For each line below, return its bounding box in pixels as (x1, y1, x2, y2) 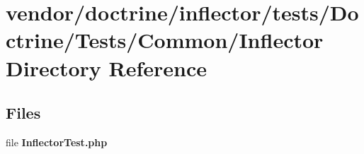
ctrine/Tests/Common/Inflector (6, 25, 324, 54)
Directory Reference (6, 53, 207, 82)
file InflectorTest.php (6, 134, 108, 149)
